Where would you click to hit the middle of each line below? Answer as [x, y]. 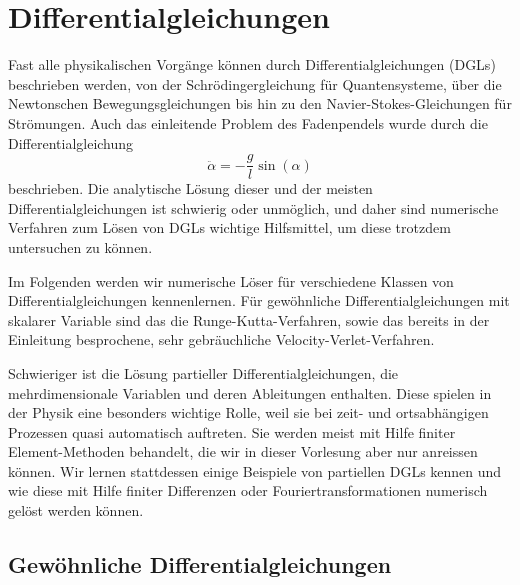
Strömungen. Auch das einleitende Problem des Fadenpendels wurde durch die [248, 122]
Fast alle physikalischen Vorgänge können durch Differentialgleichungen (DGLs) [252, 64]
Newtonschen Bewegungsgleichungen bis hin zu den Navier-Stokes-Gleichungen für [260, 103]
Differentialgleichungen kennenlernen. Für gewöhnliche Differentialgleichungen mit [259, 300]
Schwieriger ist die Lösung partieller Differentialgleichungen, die [203, 372]
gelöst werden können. [76, 510]
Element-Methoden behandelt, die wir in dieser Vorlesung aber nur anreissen [243, 451]
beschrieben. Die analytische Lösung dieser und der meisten [190, 188]
